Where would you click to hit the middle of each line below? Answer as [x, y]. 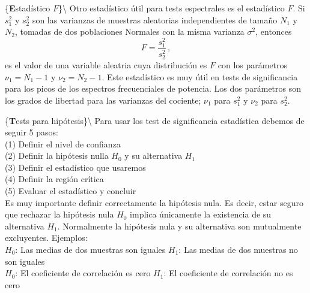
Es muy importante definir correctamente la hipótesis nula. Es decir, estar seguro [154, 202]
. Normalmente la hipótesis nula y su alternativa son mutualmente [179, 226]
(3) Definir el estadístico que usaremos [75, 167]
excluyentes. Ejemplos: [46, 238]
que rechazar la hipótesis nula [59, 214]
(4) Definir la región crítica [54, 179]
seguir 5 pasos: [32, 132]
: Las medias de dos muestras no [238, 250]
